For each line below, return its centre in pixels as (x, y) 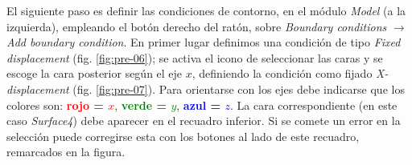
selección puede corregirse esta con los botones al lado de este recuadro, (183, 136)
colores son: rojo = (55, 105)
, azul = (199, 105)
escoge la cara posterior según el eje (95, 73)
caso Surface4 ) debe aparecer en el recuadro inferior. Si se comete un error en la (204, 121)
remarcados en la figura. (66, 152)
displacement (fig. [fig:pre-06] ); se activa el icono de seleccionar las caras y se (195, 57)
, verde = (141, 105)
